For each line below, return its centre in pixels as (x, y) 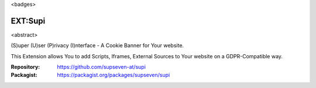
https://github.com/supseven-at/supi (102, 67)
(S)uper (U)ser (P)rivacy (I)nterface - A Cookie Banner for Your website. (97, 45)
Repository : (25, 67)
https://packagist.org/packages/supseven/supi (114, 75)
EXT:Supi (28, 21)
